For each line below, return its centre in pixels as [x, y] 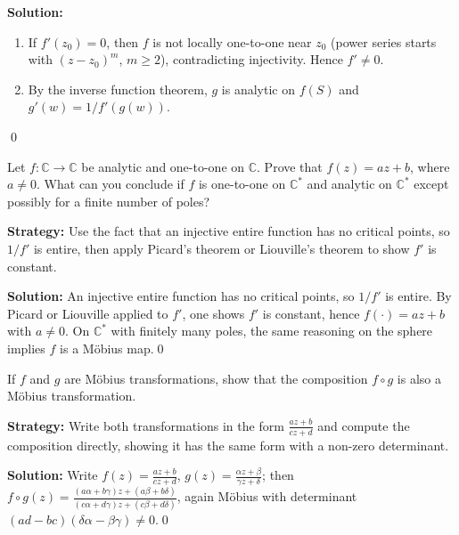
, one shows [213, 313]
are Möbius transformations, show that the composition [216, 378]
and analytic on [349, 184]
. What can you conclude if [111, 184]
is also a [419, 378]
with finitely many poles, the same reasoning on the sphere [272, 331]
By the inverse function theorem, [118, 89]
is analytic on [258, 89]
